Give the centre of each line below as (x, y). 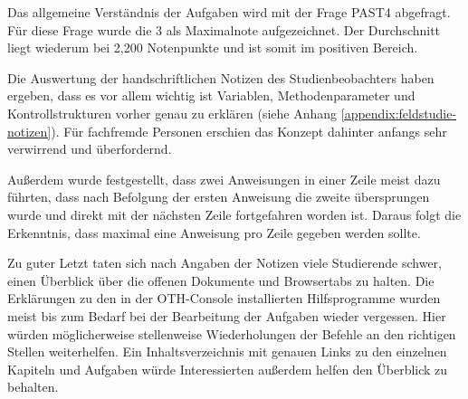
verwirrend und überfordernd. (90, 149)
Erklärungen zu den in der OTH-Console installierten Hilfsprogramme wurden (224, 298)
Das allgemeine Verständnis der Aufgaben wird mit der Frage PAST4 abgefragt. (229, 12)
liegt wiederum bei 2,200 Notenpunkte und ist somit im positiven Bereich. (213, 47)
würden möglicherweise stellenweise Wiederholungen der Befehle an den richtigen (232, 333)
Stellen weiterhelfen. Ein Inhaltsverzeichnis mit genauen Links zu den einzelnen (227, 351)
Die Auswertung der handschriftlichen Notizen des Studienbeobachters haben (221, 77)
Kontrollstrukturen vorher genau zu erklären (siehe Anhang (172, 113)
